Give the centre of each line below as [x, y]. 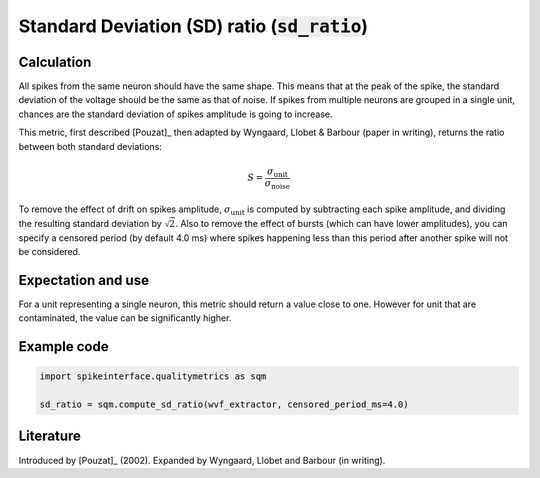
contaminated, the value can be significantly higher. [125, 318]
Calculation [55, 61]
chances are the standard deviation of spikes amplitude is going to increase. [175, 114]
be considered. [49, 251]
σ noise [277, 184]
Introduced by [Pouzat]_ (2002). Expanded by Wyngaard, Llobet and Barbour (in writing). [202, 460]
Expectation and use [84, 280]
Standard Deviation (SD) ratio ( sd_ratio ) [193, 26]
